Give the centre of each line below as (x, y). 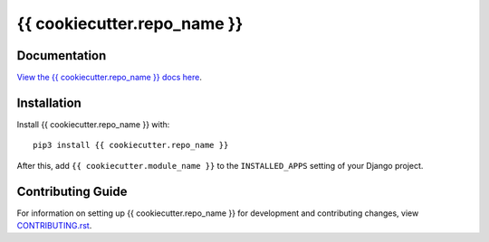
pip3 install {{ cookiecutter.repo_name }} (131, 145)
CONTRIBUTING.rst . (54, 226)
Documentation (62, 56)
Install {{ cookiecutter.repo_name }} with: (93, 124)
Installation (49, 102)
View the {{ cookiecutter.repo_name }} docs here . (110, 78)
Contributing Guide (72, 191)
